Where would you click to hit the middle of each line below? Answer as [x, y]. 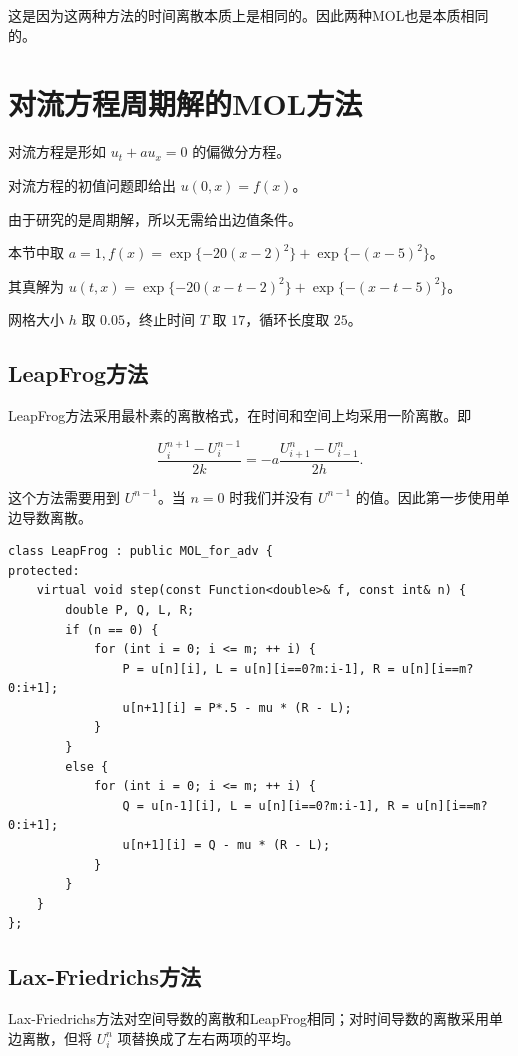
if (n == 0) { [112, 629]
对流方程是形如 [57, 151]
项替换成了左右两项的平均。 [208, 1037]
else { [87, 766]
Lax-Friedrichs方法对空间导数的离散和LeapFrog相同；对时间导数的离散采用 [248, 1018]
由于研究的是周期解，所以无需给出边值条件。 [155, 218]
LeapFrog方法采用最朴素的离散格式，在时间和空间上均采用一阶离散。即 [240, 415]
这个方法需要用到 [64, 496]
